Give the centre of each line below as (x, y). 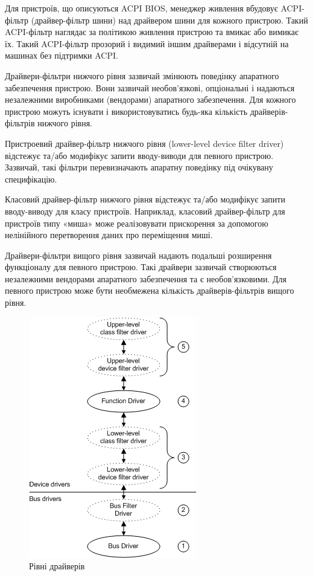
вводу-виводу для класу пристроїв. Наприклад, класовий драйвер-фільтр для (145, 211)
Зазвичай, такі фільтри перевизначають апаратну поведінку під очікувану (139, 167)
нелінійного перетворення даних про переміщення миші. (109, 235)
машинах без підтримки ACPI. (62, 55)
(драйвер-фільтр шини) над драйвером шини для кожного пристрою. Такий (169, 20)
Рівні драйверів (57, 566)
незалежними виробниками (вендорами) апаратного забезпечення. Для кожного (150, 99)
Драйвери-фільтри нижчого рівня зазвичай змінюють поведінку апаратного (142, 75)
